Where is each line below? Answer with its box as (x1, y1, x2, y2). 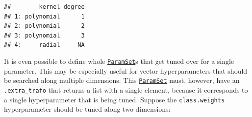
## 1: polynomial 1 (4, 13, 85, 20)
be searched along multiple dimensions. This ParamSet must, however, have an (4, 75, 240, 85)
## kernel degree (4, 3, 85, 10)
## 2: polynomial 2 (4, 22, 85, 30)
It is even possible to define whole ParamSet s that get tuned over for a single (4, 56, 234, 66)
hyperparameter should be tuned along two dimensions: (4, 104, 171, 114)
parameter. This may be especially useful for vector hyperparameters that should (4, 65, 248, 76)
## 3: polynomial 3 (4, 32, 85, 39)
